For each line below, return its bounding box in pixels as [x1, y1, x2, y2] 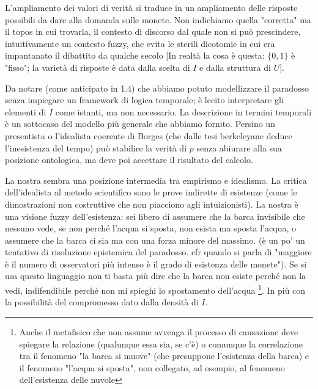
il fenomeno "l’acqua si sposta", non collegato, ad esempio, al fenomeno [19, 361, 285, 374]
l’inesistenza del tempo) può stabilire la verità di [5, 141, 187, 154]
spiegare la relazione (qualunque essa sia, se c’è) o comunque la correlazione [19, 337, 303, 350]
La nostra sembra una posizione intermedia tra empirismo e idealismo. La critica [5, 173, 307, 186]
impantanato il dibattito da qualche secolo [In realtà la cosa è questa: [5, 49, 265, 62]
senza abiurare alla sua [196, 141, 282, 154]
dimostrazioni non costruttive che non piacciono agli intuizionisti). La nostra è [5, 197, 298, 210]
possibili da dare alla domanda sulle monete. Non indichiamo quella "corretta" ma [5, 13, 311, 26]
